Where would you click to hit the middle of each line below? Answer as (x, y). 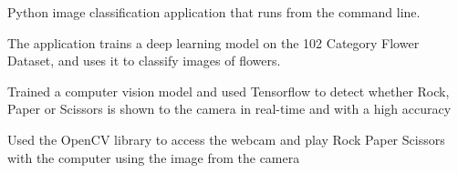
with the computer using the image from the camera (154, 157)
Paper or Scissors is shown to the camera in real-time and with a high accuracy (229, 109)
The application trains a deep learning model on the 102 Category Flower (213, 42)
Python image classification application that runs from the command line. (214, 12)
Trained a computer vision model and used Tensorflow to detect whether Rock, (229, 91)
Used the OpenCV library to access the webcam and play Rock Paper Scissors (226, 139)
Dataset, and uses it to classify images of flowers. (144, 61)
